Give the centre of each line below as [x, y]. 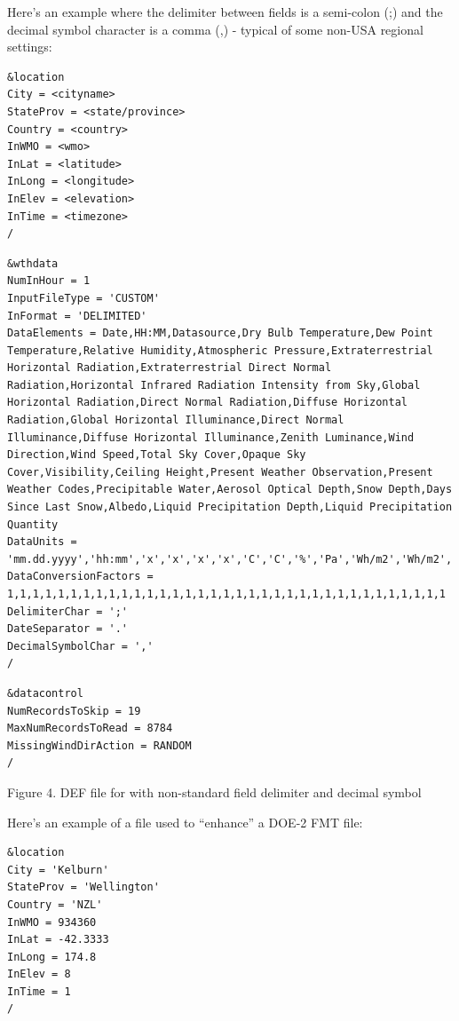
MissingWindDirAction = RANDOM [99, 745]
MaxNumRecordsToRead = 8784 [90, 728]
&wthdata [33, 263]
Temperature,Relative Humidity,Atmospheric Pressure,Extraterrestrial [220, 350]
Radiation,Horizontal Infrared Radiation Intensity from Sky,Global [214, 385]
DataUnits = [42, 542]
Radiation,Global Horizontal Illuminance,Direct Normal [176, 420]
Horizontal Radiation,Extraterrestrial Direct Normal [170, 368]
